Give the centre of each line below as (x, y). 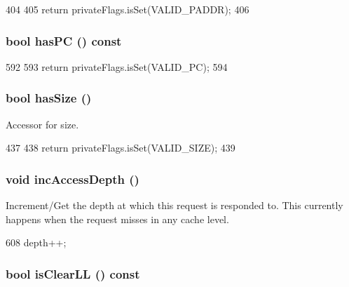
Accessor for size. (42, 124)
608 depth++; (36, 242)
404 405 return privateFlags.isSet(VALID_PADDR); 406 (128, 9)
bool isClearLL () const (73, 273)
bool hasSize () (49, 98)
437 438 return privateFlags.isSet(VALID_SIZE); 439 (121, 148)
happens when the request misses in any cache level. (117, 219)
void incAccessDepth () (73, 179)
